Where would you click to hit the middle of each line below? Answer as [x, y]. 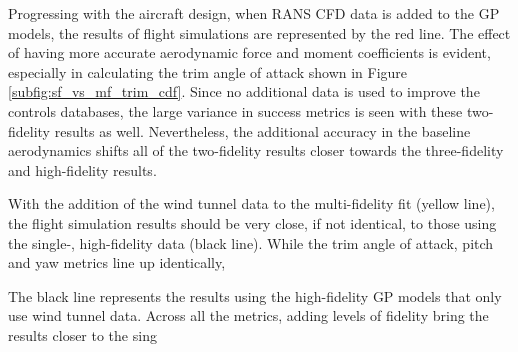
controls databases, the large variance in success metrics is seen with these [235, 110]
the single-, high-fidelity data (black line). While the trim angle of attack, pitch [251, 242]
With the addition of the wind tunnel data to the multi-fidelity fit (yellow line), [251, 203]
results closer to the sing [82, 334]
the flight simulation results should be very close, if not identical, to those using [252, 222]
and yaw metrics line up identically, [117, 262]
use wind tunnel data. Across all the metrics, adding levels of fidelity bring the [248, 315]
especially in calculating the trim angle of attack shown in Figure [208, 71]
